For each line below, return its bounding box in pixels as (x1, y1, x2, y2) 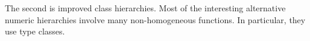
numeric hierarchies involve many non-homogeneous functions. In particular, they (5, 13, 306, 26)
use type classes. (5, 25, 65, 37)
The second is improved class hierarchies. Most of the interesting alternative (5, 2, 286, 14)
